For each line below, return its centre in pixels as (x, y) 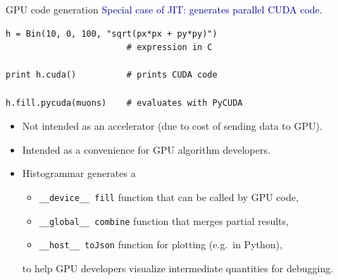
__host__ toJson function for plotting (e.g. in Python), (161, 244)
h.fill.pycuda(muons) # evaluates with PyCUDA (124, 103)
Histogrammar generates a (79, 173)
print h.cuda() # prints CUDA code (112, 75)
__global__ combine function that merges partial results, (164, 220)
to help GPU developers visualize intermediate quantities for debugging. (178, 268)
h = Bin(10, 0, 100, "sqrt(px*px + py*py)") (112, 34)
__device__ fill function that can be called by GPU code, (169, 196)
